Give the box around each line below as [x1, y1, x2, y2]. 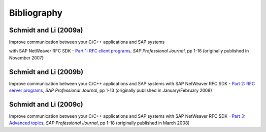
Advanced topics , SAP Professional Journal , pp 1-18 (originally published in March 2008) [9, 120, 190, 126]
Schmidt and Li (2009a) [9, 26, 83, 34]
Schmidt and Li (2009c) [9, 100, 83, 108]
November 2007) [9, 54, 44, 61]
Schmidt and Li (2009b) [9, 68, 84, 76]
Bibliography [9, 7, 63, 18]
